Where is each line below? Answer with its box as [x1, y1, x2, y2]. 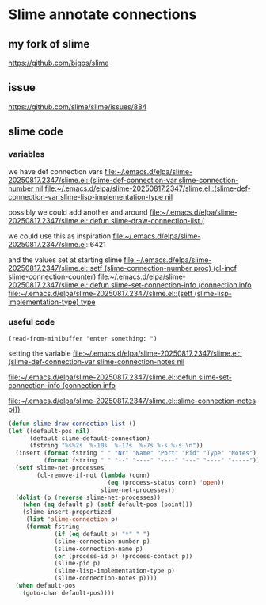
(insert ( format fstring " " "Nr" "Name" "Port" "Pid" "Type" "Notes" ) [15, 449, 257, 457]
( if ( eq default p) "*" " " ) [54, 530, 150, 538]
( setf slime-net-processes [15, 464, 104, 472]
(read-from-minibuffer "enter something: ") [8, 334, 158, 342]
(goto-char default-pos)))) [22, 588, 115, 597]
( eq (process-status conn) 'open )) [107, 478, 225, 486]
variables [8, 149, 45, 160]
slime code [8, 125, 63, 139]
